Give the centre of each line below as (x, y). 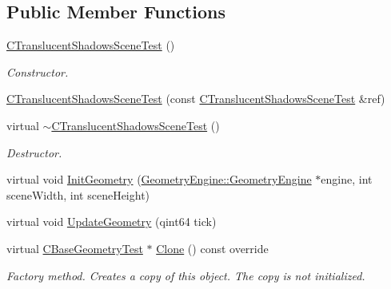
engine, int (347, 179)
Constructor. (38, 71)
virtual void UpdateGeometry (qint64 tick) (112, 222)
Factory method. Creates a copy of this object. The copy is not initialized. (186, 275)
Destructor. (34, 152)
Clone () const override (212, 248)
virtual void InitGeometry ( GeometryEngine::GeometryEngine (159, 179)
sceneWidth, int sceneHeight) (78, 194)
